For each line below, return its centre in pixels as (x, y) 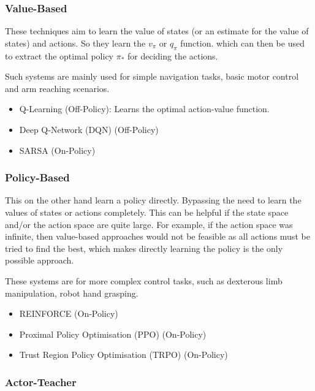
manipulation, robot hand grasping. (72, 293)
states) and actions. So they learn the (75, 43)
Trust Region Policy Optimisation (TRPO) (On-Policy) (123, 355)
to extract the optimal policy (59, 55)
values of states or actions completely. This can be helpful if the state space (147, 212)
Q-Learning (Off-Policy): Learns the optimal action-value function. (144, 109)
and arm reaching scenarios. (57, 88)
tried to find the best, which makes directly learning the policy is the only (144, 248)
